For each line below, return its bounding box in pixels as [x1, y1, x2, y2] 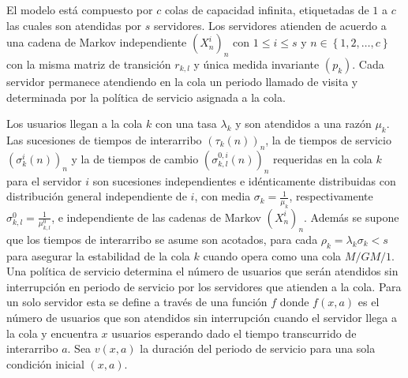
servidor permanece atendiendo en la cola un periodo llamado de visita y [6, 73, 358, 89]
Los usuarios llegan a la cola [6, 115, 143, 132]
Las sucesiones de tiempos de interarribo [6, 131, 202, 148]
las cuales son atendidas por [6, 17, 142, 33]
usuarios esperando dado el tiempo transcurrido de [111, 324, 357, 341]
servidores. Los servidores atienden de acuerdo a [153, 17, 387, 33]
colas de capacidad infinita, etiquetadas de [164, 2, 369, 17]
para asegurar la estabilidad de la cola [6, 247, 190, 264]
